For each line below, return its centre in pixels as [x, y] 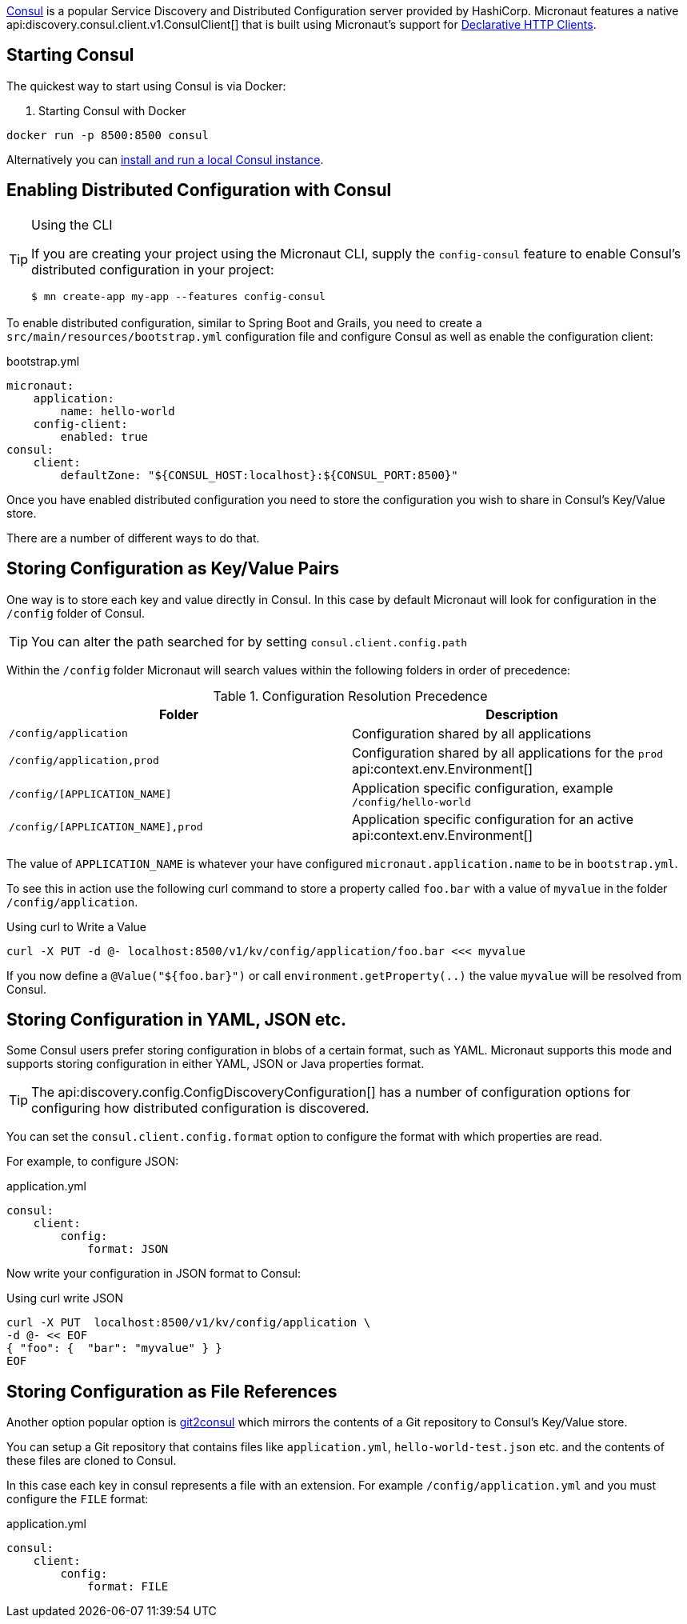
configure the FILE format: [78, 1499]
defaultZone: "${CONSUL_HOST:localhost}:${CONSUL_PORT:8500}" [259, 475]
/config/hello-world [411, 802]
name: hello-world [118, 411]
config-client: [80, 424]
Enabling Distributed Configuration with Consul [199, 190]
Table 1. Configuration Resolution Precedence [350, 696]
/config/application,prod [84, 761]
